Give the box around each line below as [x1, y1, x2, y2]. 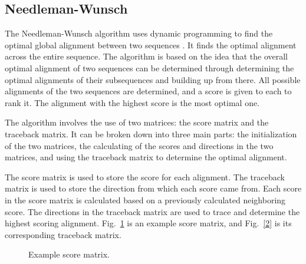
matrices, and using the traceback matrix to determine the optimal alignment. [5, 151, 287, 163]
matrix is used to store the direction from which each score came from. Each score [5, 182, 302, 194]
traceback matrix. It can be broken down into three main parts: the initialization [5, 127, 297, 140]
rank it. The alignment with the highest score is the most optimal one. [5, 96, 260, 108]
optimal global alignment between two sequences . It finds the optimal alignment [5, 38, 297, 51]
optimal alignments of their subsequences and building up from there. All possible [5, 73, 301, 85]
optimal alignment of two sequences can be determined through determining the [5, 61, 294, 74]
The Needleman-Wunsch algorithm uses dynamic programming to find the [5, 27, 273, 39]
